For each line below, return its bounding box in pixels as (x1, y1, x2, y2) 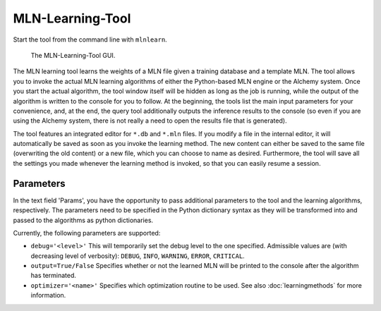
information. (30, 291, 66, 300)
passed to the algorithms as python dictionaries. (13, 216, 154, 224)
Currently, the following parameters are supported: (13, 228, 161, 237)
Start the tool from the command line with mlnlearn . (13, 35, 167, 44)
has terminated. (30, 272, 77, 280)
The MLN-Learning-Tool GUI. (30, 51, 116, 59)
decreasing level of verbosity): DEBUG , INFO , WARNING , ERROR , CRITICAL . (30, 251, 245, 260)
